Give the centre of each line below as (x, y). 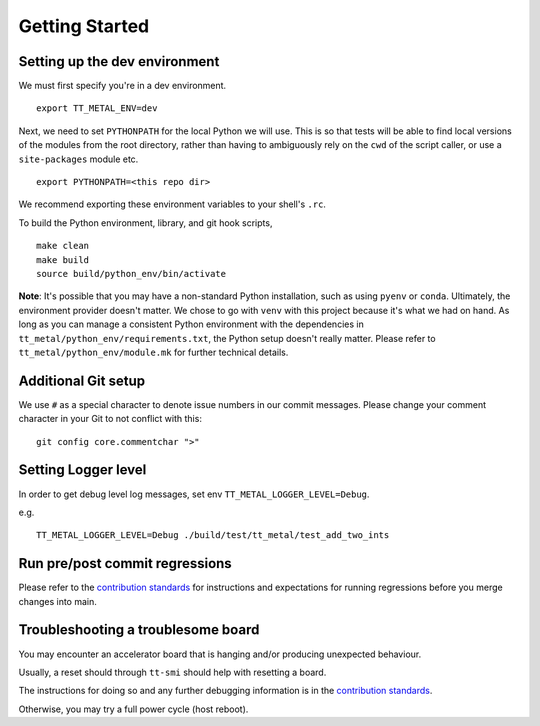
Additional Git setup (81, 380)
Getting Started (84, 26)
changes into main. (57, 601)
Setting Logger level (82, 470)
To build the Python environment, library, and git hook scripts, (145, 222)
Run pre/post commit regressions (125, 563)
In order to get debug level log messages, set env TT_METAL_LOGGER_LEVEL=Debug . (194, 494)
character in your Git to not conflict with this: (110, 419)
